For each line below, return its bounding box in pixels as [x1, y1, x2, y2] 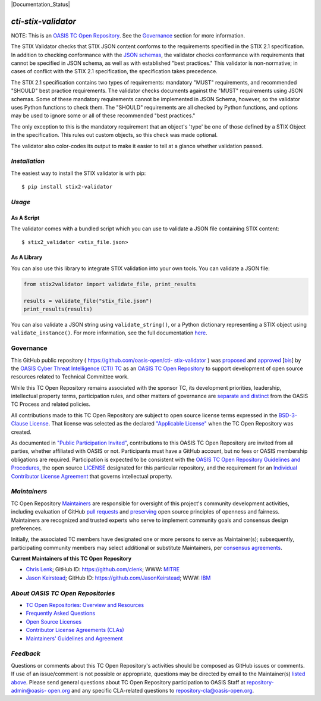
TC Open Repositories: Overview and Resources [26, 602, 144, 609]
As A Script [11, 214, 40, 221]
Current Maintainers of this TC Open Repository [11, 555, 132, 562]
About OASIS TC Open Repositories [11, 589, 115, 597]
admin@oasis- [11, 687, 47, 694]
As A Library [11, 254, 43, 261]
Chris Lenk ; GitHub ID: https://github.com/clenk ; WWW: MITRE [26, 566, 180, 573]
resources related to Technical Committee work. [11, 373, 129, 380]
